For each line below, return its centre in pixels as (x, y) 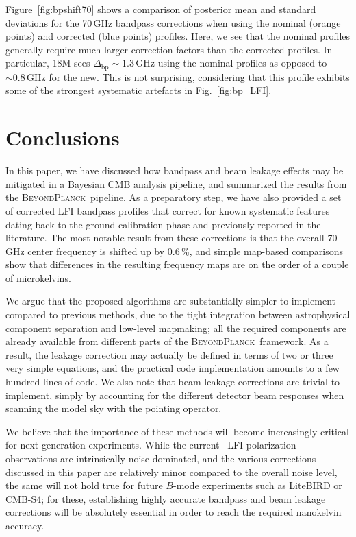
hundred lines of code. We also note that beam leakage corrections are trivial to (173, 382)
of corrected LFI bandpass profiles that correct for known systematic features (168, 210)
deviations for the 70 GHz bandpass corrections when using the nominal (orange (173, 22)
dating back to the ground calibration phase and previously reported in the (163, 224)
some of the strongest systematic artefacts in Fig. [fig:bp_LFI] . (139, 90)
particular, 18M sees (48, 63)
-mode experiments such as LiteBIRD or (257, 485)
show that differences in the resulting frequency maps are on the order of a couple (177, 264)
